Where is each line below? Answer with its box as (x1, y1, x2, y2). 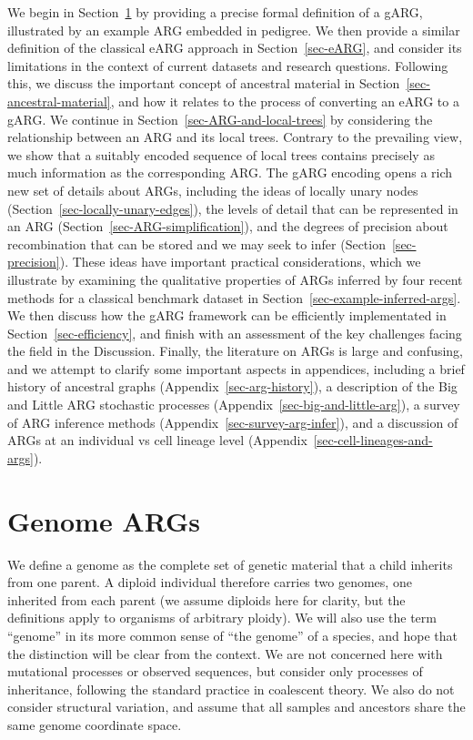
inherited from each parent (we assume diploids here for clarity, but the (7, 590, 406, 609)
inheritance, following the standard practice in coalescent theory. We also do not (7, 679, 455, 698)
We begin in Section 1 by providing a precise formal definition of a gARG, (7, 3, 423, 21)
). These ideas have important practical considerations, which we (59, 252, 421, 271)
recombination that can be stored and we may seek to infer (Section (7, 234, 386, 253)
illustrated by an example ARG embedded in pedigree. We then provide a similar (7, 20, 460, 39)
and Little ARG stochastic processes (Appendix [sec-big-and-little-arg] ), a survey (7, 395, 460, 414)
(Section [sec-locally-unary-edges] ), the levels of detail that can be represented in (7, 198, 458, 218)
